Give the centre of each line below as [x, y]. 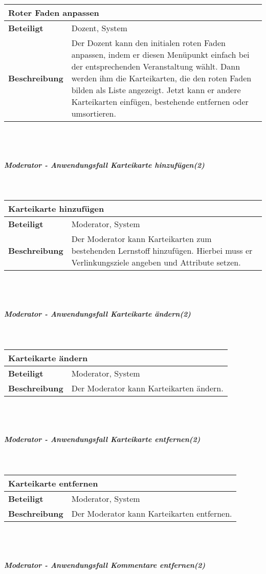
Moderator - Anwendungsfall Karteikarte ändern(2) [97, 314]
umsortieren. [94, 113]
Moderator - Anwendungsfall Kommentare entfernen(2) [105, 565]
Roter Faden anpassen [54, 13]
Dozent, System [99, 28]
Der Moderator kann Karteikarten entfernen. [152, 514]
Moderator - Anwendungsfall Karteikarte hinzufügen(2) [104, 164]
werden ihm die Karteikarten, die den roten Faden [161, 78]
